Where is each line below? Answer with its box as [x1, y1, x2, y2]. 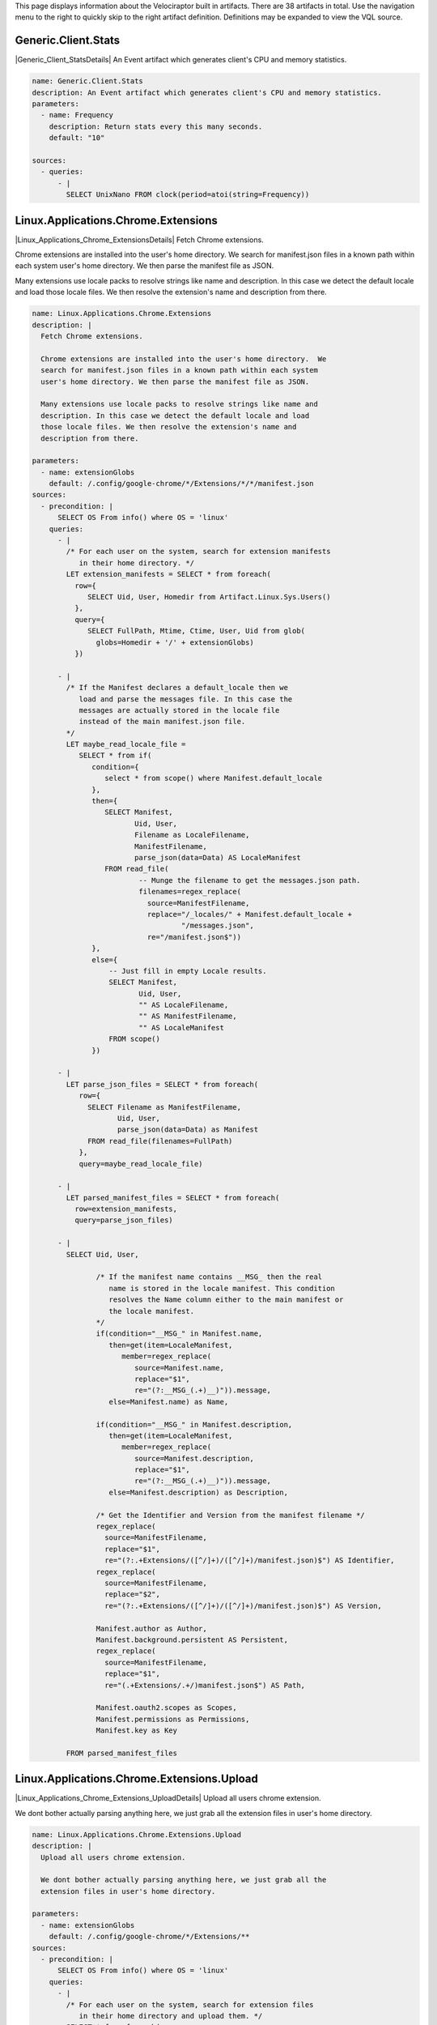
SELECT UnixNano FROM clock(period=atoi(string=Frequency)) [66, 190, 310, 199]
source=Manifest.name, [134, 1363, 224, 1372]
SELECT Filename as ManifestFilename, [87, 1102, 242, 1111]
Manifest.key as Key [95, 1726, 178, 1735]
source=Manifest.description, [134, 1454, 254, 1463]
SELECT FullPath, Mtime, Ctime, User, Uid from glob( [87, 626, 306, 636]
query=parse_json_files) [74, 1216, 173, 1225]
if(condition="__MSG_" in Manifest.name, [95, 1329, 263, 1338]
